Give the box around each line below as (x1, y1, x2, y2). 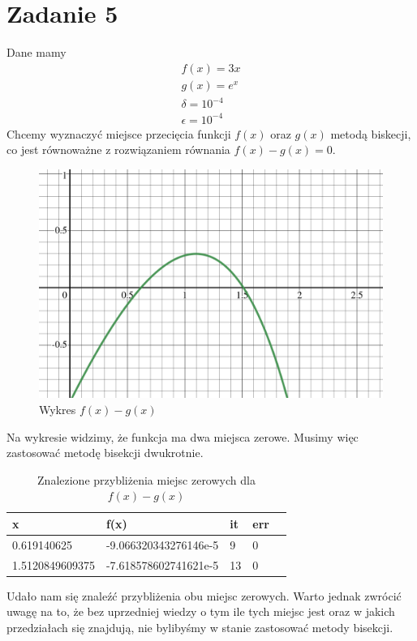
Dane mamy (6, 44, 67, 61)
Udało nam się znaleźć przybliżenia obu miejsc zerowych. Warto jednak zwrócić (6, 587, 402, 604)
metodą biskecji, (330, 125, 411, 142)
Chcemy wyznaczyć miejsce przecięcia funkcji (6, 125, 231, 142)
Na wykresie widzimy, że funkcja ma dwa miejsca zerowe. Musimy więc (6, 428, 359, 445)
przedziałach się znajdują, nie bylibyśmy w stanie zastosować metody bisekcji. (6, 618, 393, 635)
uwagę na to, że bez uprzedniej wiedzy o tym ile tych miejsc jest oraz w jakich (6, 603, 395, 620)
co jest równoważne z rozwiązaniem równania (6, 141, 230, 158)
